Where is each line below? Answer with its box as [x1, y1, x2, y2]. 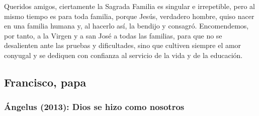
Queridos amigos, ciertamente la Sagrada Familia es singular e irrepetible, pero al [4, 1, 255, 11]
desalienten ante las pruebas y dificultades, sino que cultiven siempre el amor [4, 40, 241, 50]
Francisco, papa [4, 74, 87, 89]
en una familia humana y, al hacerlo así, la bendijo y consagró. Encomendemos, [4, 20, 249, 31]
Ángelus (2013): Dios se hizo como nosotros [4, 100, 185, 113]
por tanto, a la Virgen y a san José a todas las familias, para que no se [4, 30, 222, 40]
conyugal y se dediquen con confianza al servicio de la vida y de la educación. [4, 49, 243, 60]
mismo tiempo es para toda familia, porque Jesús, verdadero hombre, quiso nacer [4, 10, 254, 21]
